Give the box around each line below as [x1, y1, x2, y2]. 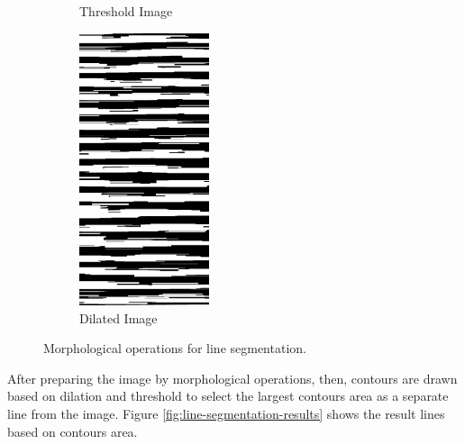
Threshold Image [79, 2, 173, 20]
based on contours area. [7, 421, 138, 440]
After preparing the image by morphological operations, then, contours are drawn [7, 368, 458, 387]
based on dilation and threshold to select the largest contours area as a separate [7, 386, 449, 405]
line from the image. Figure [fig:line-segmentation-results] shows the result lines [7, 403, 445, 422]
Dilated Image [79, 308, 158, 327]
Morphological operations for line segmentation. [43, 339, 306, 358]
